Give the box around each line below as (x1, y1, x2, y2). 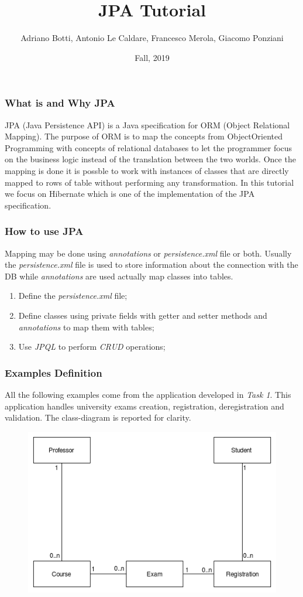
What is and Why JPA (5, 95, 115, 110)
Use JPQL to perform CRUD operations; (18, 340, 166, 353)
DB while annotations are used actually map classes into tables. (5, 269, 233, 282)
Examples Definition (5, 365, 102, 380)
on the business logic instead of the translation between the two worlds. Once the (5, 153, 296, 165)
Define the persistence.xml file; (18, 289, 128, 302)
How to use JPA (5, 224, 84, 238)
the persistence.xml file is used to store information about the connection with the (5, 258, 298, 271)
